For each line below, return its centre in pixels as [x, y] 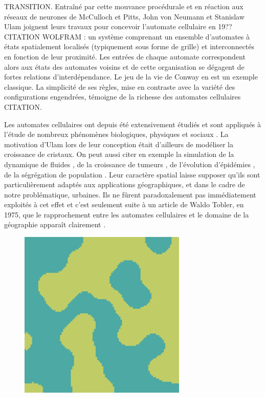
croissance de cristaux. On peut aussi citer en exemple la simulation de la [119, 154]
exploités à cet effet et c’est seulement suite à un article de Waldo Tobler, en [124, 204]
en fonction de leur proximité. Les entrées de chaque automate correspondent [125, 56]
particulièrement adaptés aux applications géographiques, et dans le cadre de [125, 184]
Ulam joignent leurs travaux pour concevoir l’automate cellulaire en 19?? [118, 26]
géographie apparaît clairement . [55, 224]
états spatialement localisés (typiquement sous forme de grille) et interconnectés [129, 46]
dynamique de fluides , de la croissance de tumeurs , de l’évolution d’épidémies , [130, 164]
